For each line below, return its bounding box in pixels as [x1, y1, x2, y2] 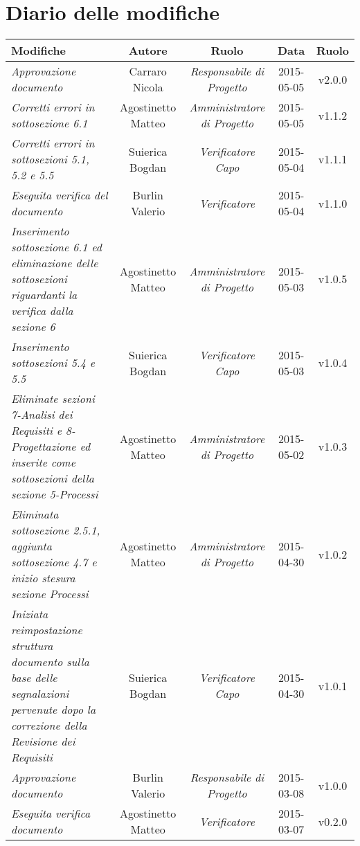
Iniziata [11, 606, 48, 622]
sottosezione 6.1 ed [11, 239, 102, 255]
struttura [11, 638, 53, 654]
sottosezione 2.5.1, [11, 522, 100, 539]
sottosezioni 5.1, [11, 151, 89, 168]
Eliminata [11, 506, 59, 523]
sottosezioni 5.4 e [11, 354, 96, 371]
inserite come [11, 454, 76, 471]
